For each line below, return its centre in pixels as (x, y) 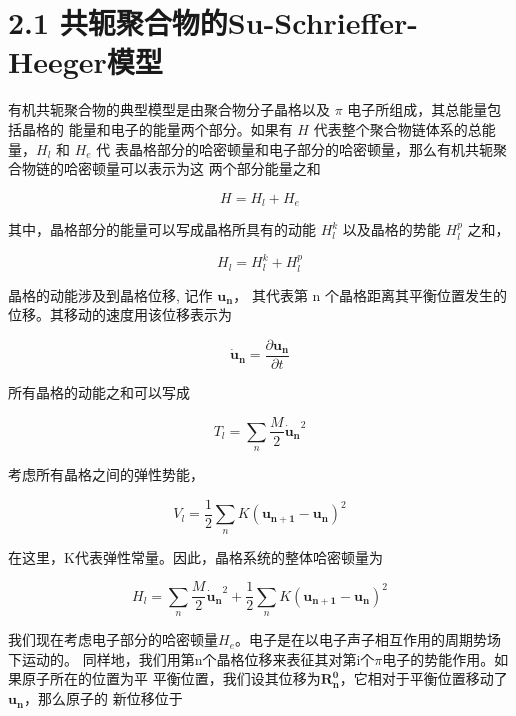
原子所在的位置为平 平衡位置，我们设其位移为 (171, 678)
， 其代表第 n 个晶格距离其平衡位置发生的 (370, 294)
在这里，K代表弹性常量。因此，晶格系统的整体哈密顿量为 (195, 556)
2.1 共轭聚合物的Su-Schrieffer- (213, 22)
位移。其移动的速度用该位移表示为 (120, 314)
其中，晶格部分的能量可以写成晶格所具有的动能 (162, 229)
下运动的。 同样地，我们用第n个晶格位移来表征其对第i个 (191, 658)
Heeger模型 (85, 61)
